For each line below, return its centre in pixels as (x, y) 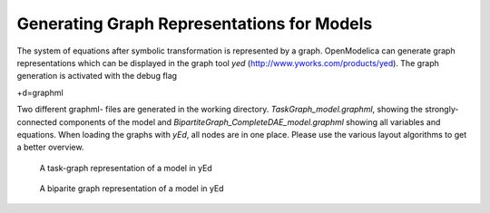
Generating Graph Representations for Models (195, 24)
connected (37, 121)
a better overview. (50, 147)
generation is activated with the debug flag (97, 76)
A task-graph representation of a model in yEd (126, 168)
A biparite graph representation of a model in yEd (132, 189)
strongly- (442, 110)
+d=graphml (40, 92)
